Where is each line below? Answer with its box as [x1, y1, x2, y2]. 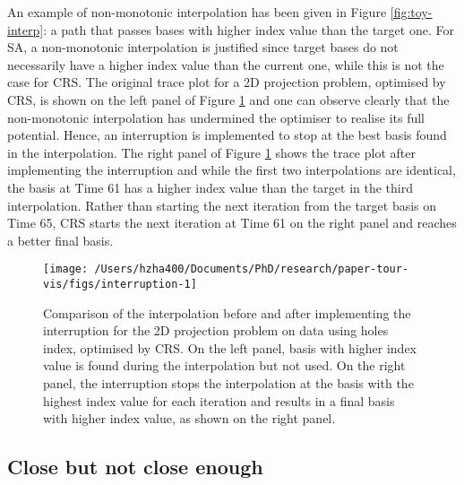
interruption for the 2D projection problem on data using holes [43, 321, 389, 340]
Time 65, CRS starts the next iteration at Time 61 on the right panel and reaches [7, 213, 457, 232]
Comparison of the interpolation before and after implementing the [43, 303, 411, 322]
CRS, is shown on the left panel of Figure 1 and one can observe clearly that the [7, 90, 450, 108]
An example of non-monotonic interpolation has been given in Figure [7, 3, 387, 21]
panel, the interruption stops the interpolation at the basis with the [43, 374, 414, 392]
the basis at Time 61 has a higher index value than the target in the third [7, 178, 414, 196]
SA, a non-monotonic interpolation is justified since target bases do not [7, 38, 399, 56]
